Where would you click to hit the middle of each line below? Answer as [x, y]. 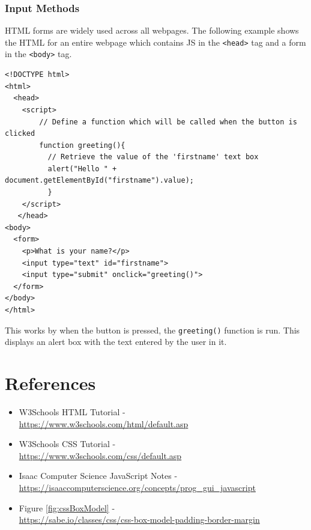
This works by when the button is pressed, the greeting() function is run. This [152, 330]
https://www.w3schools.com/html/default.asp [104, 423]
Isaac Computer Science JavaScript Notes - [98, 476]
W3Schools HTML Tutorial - [72, 411]
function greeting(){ [82, 145]
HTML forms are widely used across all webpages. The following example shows [152, 30]
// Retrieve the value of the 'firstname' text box [153, 157]
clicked [20, 134]
